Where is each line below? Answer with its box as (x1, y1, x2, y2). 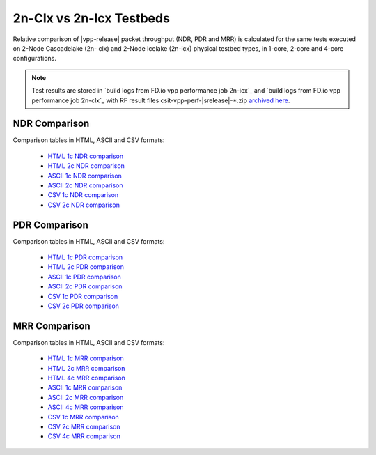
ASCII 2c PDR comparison (47, 282, 123, 291)
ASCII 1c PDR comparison (47, 272, 122, 281)
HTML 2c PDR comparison (47, 263, 125, 271)
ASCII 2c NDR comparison (47, 181, 123, 190)
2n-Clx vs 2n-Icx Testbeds (13, 10, 171, 26)
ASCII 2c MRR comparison (47, 393, 124, 401)
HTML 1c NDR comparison (47, 152, 124, 160)
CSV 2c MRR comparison (47, 422, 120, 431)
